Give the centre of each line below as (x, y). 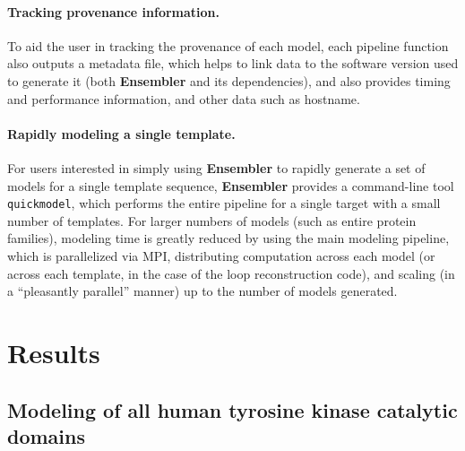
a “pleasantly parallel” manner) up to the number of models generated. (202, 291)
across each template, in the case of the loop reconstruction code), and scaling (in (231, 273)
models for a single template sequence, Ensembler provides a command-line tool (231, 185)
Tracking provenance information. (114, 11)
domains (47, 435)
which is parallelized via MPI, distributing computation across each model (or (221, 256)
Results (54, 352)
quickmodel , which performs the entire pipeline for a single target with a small (224, 203)
